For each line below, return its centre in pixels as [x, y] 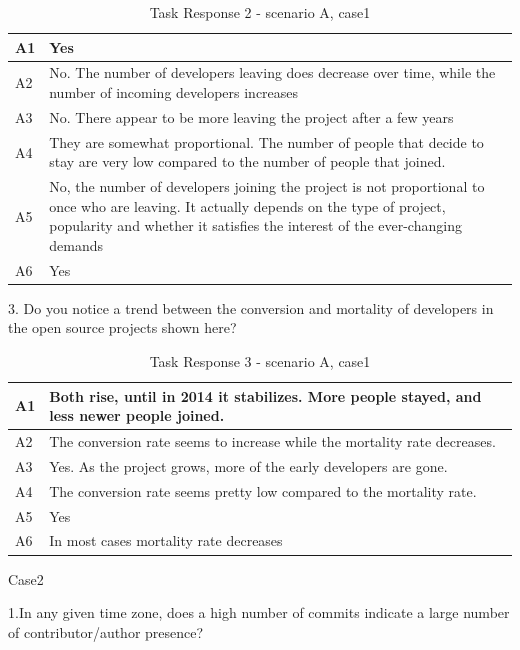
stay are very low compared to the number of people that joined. [247, 161]
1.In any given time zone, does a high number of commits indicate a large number [259, 612]
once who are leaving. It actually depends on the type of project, [247, 205]
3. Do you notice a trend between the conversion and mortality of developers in [251, 307]
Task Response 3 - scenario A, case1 [260, 361]
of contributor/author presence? [106, 631]
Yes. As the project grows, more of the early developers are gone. [248, 465]
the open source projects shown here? [122, 327]
